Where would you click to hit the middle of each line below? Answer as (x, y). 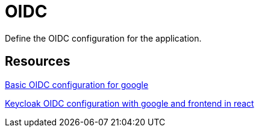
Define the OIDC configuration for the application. (103, 38)
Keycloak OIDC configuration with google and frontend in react (129, 103)
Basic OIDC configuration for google (77, 84)
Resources (38, 61)
